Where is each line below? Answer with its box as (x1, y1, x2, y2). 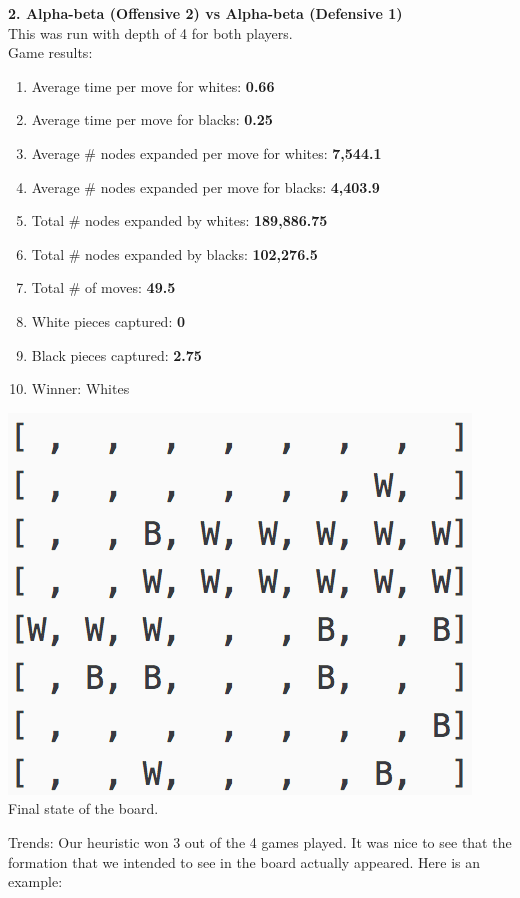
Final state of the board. (8, 798, 159, 819)
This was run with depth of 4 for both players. (8, 22, 293, 43)
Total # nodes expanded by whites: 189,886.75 (31, 210, 328, 231)
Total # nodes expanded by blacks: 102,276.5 (31, 243, 318, 264)
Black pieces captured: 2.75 (31, 344, 202, 365)
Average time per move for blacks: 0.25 (31, 109, 273, 130)
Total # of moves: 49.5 (31, 277, 176, 298)
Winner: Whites (31, 378, 130, 399)
